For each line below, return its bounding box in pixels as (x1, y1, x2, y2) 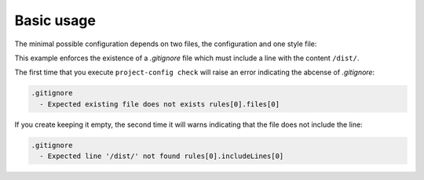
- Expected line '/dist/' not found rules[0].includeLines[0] (39, 152, 284, 160)
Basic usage (14, 12, 96, 29)
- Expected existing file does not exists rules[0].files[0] (39, 99, 280, 109)
